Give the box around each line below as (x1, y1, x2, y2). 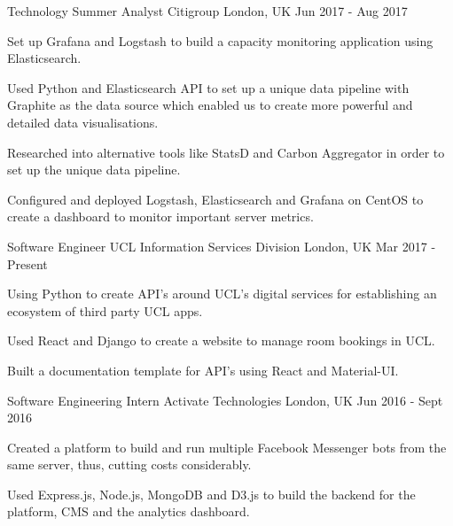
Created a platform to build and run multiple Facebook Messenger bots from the (7, 437, 447, 456)
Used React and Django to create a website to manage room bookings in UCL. (7, 331, 435, 350)
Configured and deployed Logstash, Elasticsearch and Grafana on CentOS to (7, 190, 424, 208)
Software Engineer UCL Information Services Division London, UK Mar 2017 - (7, 236, 436, 255)
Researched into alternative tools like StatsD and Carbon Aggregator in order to (7, 143, 445, 161)
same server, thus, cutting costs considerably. (7, 455, 252, 474)
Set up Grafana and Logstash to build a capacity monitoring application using (7, 31, 433, 50)
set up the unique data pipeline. (7, 160, 181, 179)
